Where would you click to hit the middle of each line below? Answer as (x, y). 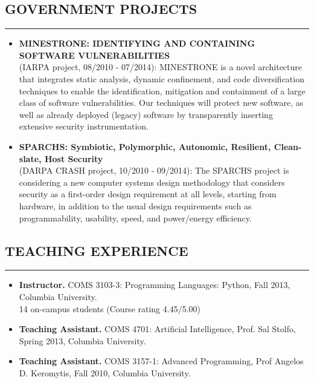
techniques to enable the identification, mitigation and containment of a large (162, 90)
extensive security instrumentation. (84, 126)
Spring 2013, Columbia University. (82, 340)
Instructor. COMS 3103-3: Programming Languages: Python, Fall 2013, (155, 285)
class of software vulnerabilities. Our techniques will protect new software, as (161, 103)
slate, (30, 158)
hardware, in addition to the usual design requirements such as (135, 205)
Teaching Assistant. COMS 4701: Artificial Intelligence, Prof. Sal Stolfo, (157, 329)
